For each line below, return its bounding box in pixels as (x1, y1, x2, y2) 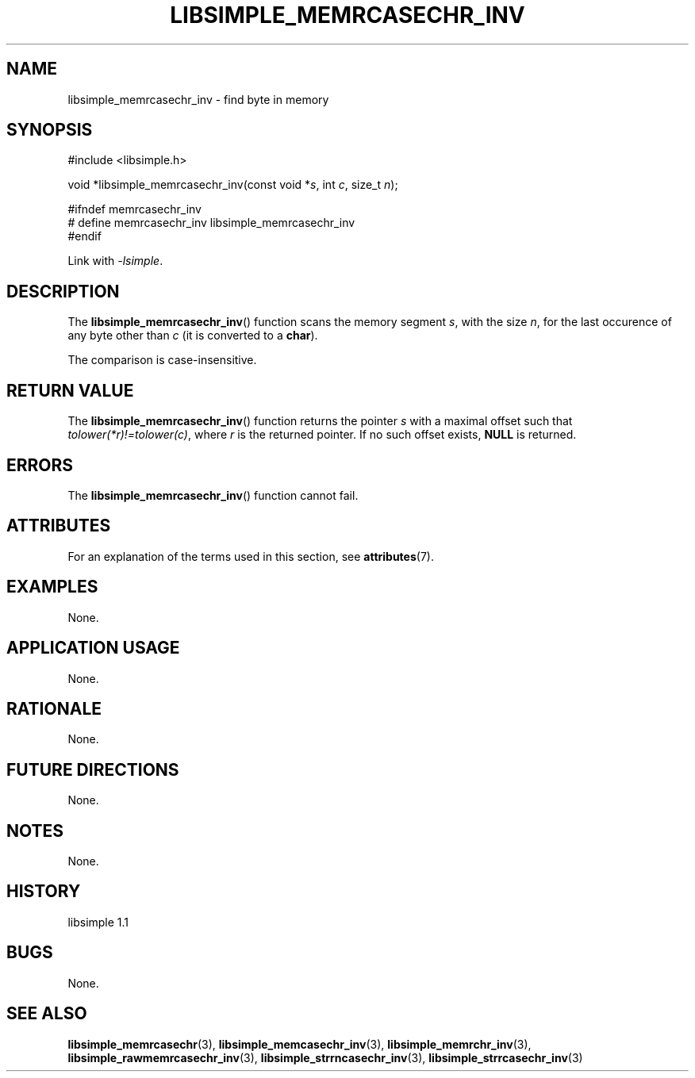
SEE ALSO (6, 1003, 87, 1024)
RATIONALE (6, 698, 102, 719)
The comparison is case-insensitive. (67, 353, 257, 367)
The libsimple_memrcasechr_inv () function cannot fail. (67, 488, 359, 502)
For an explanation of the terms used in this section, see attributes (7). (67, 549, 434, 563)
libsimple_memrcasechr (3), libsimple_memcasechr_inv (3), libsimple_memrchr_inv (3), (67, 1037, 532, 1051)
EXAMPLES (6, 577, 98, 597)
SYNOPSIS (6, 120, 93, 140)
